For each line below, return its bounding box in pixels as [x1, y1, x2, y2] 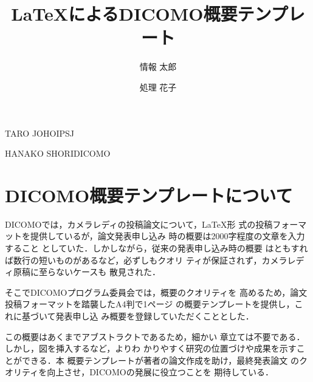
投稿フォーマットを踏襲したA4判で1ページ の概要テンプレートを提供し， [5, 298, 295, 310]
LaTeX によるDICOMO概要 [11, 1, 238, 26]
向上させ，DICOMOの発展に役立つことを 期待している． [47, 366, 273, 378]
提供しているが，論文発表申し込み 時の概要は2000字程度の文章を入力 [30, 230, 305, 242]
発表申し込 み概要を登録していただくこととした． [55, 309, 254, 322]
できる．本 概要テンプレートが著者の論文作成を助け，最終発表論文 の [21, 353, 299, 366]
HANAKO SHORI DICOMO [5, 147, 111, 160]
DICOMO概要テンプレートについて [5, 182, 293, 207]
